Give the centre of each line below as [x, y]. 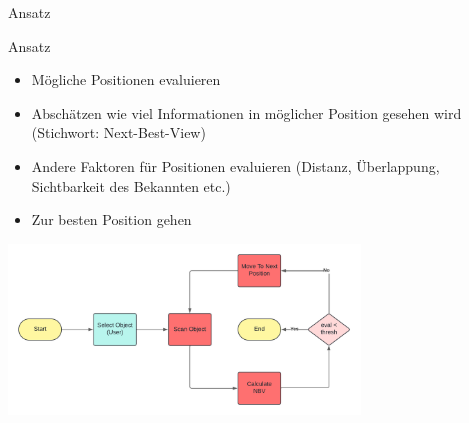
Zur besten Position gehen [111, 219]
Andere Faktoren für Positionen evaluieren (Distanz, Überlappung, [235, 165]
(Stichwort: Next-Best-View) [118, 132]
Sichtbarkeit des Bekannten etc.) [131, 185]
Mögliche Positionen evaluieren [126, 79]
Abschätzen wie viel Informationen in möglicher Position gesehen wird [246, 112]
